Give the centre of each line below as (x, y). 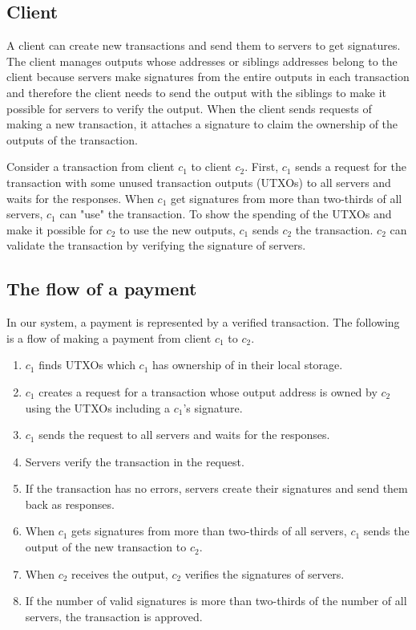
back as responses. (70, 504)
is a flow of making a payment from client (109, 337)
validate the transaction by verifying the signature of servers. (156, 245)
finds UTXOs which (87, 365)
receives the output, (120, 573)
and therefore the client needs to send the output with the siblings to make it (197, 92)
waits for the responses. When (80, 198)
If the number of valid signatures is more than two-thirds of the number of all (216, 601)
